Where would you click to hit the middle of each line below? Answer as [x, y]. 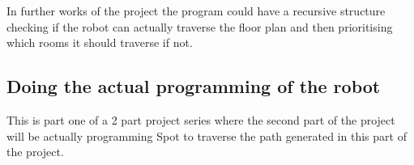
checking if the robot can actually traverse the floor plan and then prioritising [200, 26]
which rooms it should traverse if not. [100, 42]
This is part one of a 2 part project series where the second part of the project [201, 119]
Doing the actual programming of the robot [194, 86]
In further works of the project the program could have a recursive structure [196, 11]
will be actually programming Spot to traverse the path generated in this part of [207, 135]
